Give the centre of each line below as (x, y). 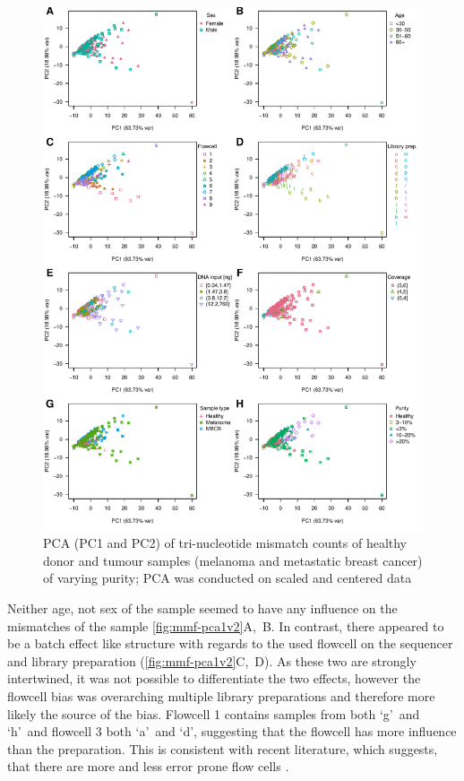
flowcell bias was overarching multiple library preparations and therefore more (221, 695)
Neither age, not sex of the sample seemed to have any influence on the (202, 607)
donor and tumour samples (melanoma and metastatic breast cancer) (233, 560)
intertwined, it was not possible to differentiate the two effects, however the (214, 678)
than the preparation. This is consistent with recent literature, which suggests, (223, 748)
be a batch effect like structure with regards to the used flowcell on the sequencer (230, 643)
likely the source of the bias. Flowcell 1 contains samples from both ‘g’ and (214, 713)
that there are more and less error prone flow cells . (148, 766)
